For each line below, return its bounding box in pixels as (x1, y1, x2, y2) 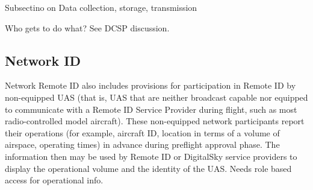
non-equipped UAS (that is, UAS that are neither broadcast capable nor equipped (5, 90, 308, 103)
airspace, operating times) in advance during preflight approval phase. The (5, 138, 280, 151)
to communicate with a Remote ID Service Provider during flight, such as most (5, 103, 297, 115)
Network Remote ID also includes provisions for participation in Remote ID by (5, 79, 296, 92)
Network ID (5, 51, 81, 69)
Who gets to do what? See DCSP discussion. (5, 21, 170, 34)
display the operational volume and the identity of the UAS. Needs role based (5, 162, 292, 174)
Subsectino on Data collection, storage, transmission (5, 1, 197, 13)
